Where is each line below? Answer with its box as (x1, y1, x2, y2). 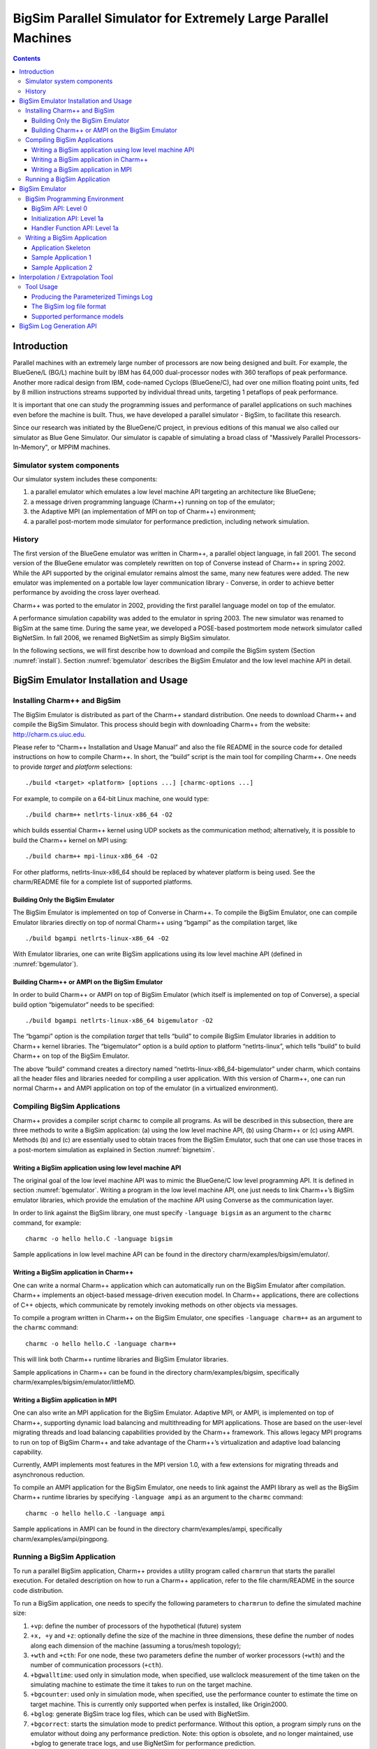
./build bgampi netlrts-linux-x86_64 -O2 (25, 935, 169, 942)
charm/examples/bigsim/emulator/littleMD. (13, 1378, 136, 1386)
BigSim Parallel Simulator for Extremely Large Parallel (13, 10, 329, 26)
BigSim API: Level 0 (31, 204, 87, 213)
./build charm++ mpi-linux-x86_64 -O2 (25, 852, 158, 861)
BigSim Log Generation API (19, 322, 97, 330)
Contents (13, 55, 41, 63)
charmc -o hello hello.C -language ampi (25, 1509, 165, 1517)
